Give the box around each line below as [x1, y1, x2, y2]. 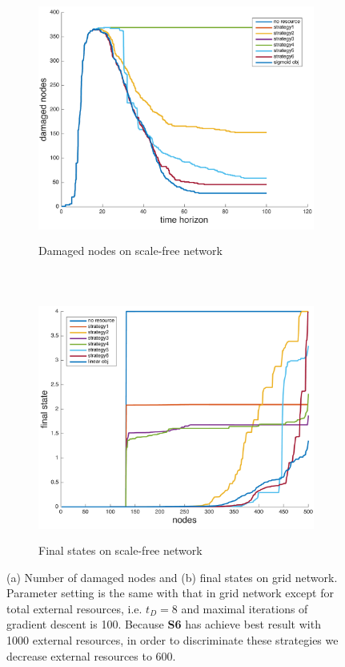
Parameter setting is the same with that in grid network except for [6, 584, 334, 601]
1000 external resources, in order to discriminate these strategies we [6, 632, 339, 649]
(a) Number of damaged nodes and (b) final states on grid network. [6, 568, 338, 585]
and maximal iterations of [181, 600, 308, 616]
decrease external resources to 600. [6, 647, 176, 664]
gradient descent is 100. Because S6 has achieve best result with [6, 616, 321, 633]
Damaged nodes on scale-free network [38, 241, 223, 258]
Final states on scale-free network [38, 542, 203, 559]
